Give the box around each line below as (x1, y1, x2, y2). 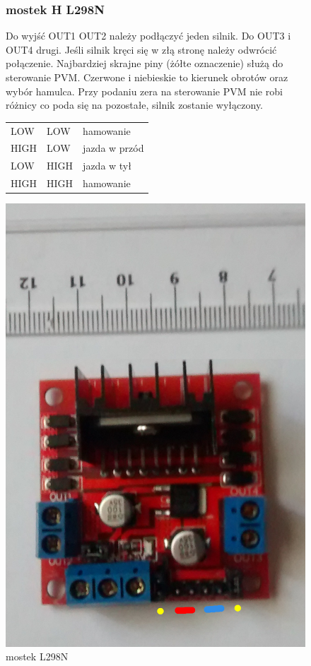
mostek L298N (6, 649, 69, 664)
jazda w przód (83, 141, 144, 155)
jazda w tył (83, 158, 131, 173)
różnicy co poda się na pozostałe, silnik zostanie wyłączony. (6, 97, 264, 112)
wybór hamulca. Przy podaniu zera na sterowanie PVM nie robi (6, 83, 283, 98)
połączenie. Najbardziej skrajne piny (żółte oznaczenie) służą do (6, 56, 283, 71)
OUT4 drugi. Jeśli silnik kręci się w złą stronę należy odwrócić (6, 42, 277, 57)
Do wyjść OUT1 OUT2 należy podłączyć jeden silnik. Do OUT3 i (6, 28, 291, 43)
